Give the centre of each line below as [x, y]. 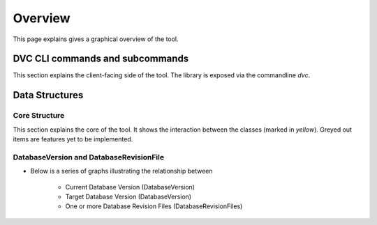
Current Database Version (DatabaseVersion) [130, 187]
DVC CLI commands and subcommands [101, 59]
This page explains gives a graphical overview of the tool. [96, 39]
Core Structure [39, 116]
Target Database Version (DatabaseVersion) [128, 196]
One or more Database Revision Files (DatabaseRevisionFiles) [154, 206]
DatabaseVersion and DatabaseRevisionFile [88, 157]
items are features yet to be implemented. [73, 139]
